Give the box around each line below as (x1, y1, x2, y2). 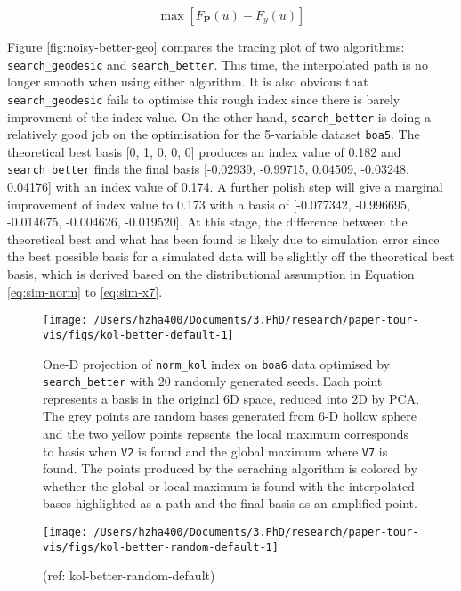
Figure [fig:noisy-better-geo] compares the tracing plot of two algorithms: (7, 37, 405, 55)
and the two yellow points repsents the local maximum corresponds (43, 424, 409, 443)
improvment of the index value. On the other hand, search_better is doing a (7, 107, 431, 126)
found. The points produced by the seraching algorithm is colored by (43, 459, 417, 478)
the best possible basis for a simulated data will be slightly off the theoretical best (7, 247, 455, 266)
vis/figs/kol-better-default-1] (43, 328, 234, 341)
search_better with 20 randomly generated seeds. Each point (43, 372, 383, 390)
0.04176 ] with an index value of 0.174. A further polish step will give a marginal (7, 177, 443, 196)
